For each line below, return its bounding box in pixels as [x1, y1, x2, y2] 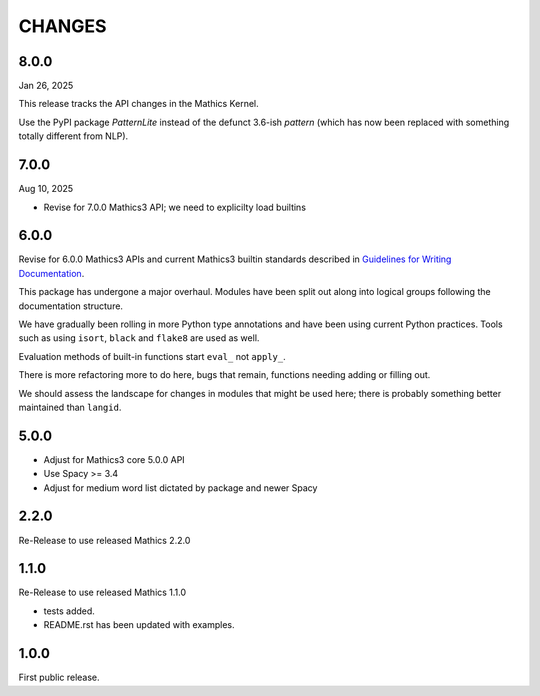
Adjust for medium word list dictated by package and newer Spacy [43, 481, 318, 494]
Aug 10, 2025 [18, 183, 74, 195]
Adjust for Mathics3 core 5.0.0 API [43, 453, 185, 465]
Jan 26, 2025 [18, 80, 74, 92]
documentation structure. [18, 300, 124, 312]
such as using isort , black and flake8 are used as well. [18, 332, 260, 344]
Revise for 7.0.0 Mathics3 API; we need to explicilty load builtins [43, 201, 307, 213]
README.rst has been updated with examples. [43, 619, 235, 631]
